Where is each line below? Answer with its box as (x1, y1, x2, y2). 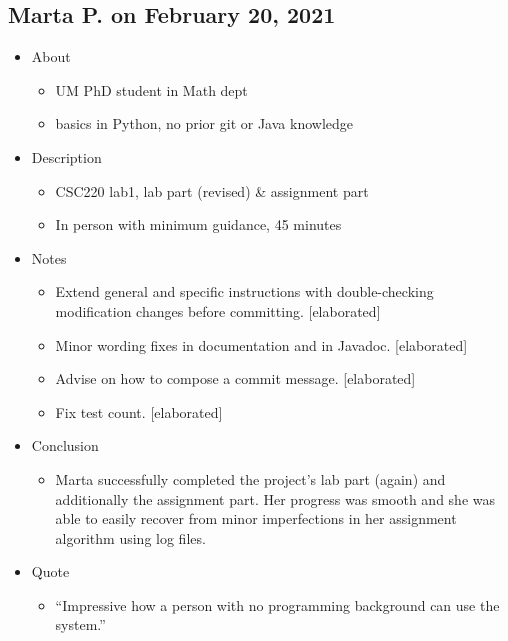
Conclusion (31, 435, 99, 456)
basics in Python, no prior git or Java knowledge (55, 113, 353, 134)
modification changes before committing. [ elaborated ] (55, 300, 381, 321)
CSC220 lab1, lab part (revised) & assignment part (55, 180, 369, 201)
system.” (55, 614, 106, 635)
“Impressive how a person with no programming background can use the (55, 594, 500, 615)
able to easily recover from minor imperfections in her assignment (55, 508, 457, 529)
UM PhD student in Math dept (55, 79, 248, 100)
